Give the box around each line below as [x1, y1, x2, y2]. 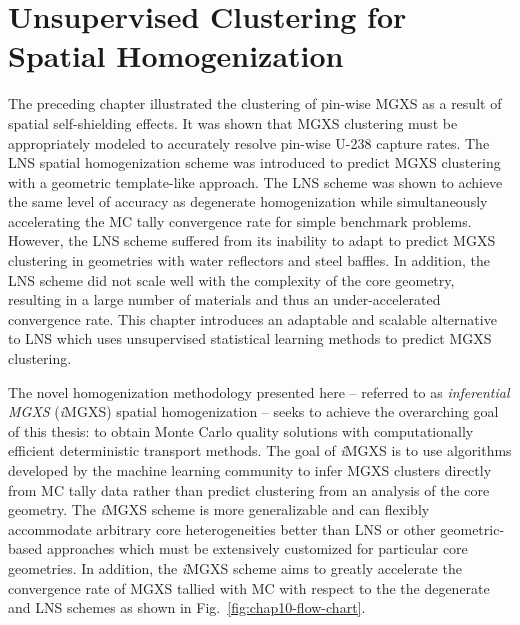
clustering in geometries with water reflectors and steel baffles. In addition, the [8, 250, 490, 271]
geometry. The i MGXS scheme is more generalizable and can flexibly [8, 499, 430, 520]
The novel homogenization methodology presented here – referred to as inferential [8, 381, 510, 402]
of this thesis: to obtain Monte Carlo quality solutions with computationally [8, 420, 474, 441]
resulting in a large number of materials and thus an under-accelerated [8, 289, 441, 310]
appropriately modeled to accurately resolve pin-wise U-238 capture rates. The [8, 132, 490, 153]
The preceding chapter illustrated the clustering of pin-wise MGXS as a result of [8, 93, 502, 114]
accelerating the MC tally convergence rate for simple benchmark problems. [8, 210, 472, 231]
